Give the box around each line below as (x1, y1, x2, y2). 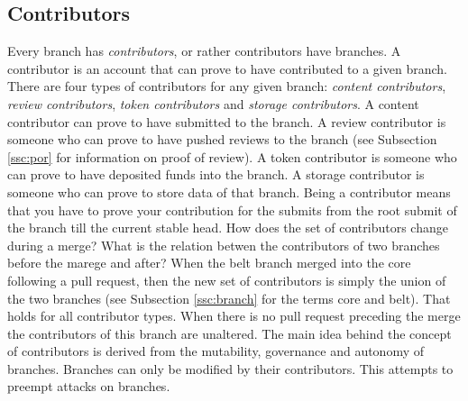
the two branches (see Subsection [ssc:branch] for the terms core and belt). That (7, 288, 451, 307)
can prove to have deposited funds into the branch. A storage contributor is (7, 165, 425, 184)
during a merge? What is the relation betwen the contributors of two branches (7, 235, 440, 254)
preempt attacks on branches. (7, 377, 170, 396)
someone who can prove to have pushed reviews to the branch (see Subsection (7, 130, 437, 149)
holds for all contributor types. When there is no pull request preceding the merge (7, 306, 461, 325)
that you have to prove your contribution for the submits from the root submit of (7, 200, 457, 219)
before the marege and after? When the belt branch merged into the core (7, 253, 411, 272)
